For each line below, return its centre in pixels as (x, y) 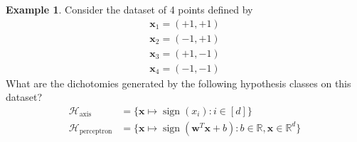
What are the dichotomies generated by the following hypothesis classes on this (178, 83)
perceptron (96, 132)
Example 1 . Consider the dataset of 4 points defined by (129, 9)
